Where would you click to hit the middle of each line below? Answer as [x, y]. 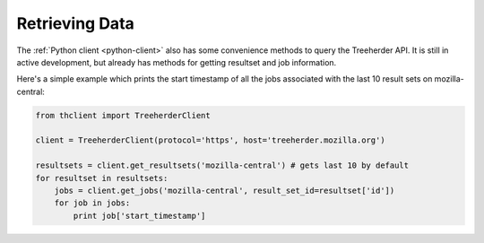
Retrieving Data [75, 23]
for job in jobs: [92, 203]
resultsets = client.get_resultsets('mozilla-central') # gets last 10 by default [222, 165]
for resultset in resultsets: [102, 178]
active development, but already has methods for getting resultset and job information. [177, 62]
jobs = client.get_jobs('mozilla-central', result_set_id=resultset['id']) [225, 191]
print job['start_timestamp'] [139, 216]
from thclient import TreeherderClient [123, 115]
